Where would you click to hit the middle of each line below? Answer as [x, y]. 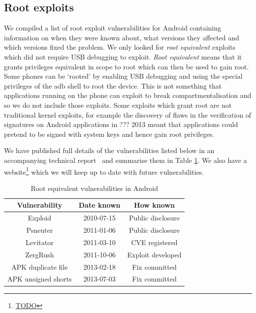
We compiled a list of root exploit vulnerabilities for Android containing [112, 28]
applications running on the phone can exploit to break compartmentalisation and [128, 95]
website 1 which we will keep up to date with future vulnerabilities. [104, 171]
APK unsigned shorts [40, 279]
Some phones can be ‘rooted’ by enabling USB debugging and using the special [123, 76]
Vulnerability [40, 205]
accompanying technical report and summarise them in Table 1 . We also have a [126, 160]
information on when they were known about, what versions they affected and [122, 37]
